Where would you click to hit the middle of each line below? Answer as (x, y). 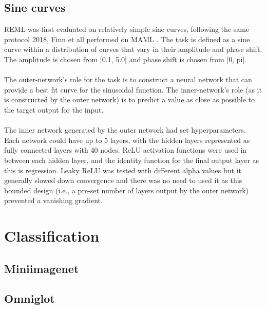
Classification (52, 236)
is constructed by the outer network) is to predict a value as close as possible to (129, 99)
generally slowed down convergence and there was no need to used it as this (123, 180)
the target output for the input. (54, 109)
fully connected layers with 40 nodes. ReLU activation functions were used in (126, 150)
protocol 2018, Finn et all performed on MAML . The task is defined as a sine (127, 39)
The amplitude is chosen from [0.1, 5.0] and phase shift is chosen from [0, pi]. (126, 59)
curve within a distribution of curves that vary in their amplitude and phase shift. (133, 49)
